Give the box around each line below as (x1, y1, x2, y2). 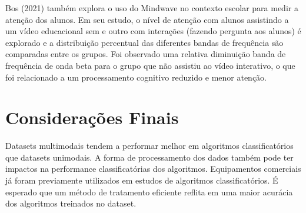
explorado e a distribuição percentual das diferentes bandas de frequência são (5, 36, 284, 48)
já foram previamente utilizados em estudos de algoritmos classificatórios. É (5, 174, 278, 187)
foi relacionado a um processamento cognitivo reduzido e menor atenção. (5, 71, 267, 83)
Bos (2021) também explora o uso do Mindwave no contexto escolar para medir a (5, 2, 298, 14)
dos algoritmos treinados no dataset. (5, 197, 137, 209)
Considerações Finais (5, 105, 179, 129)
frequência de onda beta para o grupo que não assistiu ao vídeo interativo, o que (5, 59, 295, 71)
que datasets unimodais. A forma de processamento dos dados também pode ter (5, 151, 294, 163)
